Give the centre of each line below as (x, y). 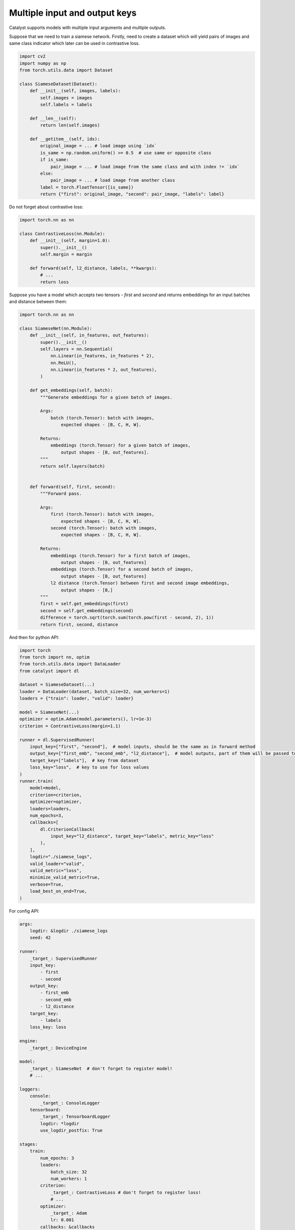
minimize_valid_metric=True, (65, 877)
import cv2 (32, 56)
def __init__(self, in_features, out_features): (89, 335)
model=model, (45, 788)
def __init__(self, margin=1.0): (70, 241)
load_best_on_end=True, (58, 891)
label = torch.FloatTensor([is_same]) (87, 187)
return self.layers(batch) (73, 466)
